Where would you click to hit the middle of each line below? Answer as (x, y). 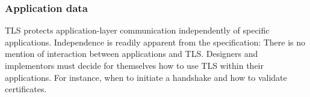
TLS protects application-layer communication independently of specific (137, 30)
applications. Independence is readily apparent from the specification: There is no (155, 42)
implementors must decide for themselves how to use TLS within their (134, 65)
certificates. (26, 89)
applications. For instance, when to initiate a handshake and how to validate (146, 77)
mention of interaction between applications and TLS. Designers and (132, 54)
